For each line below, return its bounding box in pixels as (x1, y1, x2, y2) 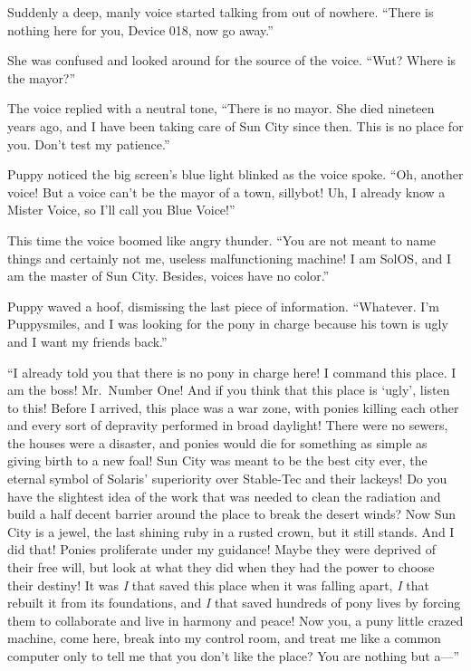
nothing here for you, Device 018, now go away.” (7, 20, 274, 39)
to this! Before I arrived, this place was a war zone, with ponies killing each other (7, 398, 459, 417)
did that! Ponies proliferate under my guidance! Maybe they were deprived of (7, 540, 437, 559)
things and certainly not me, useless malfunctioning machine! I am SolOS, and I (7, 248, 451, 267)
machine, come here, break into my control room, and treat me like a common (7, 628, 441, 647)
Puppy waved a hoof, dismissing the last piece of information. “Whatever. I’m (7, 296, 439, 315)
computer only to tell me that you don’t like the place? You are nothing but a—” (7, 647, 460, 665)
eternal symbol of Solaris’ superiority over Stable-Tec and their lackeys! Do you (7, 469, 447, 488)
